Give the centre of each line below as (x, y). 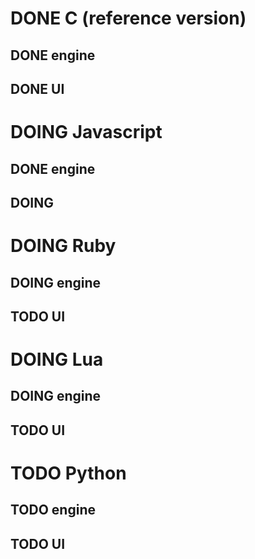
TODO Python (68, 473)
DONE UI (37, 88)
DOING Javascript (86, 132)
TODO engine (53, 510)
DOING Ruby (63, 246)
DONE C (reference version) (128, 18)
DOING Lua (57, 359)
